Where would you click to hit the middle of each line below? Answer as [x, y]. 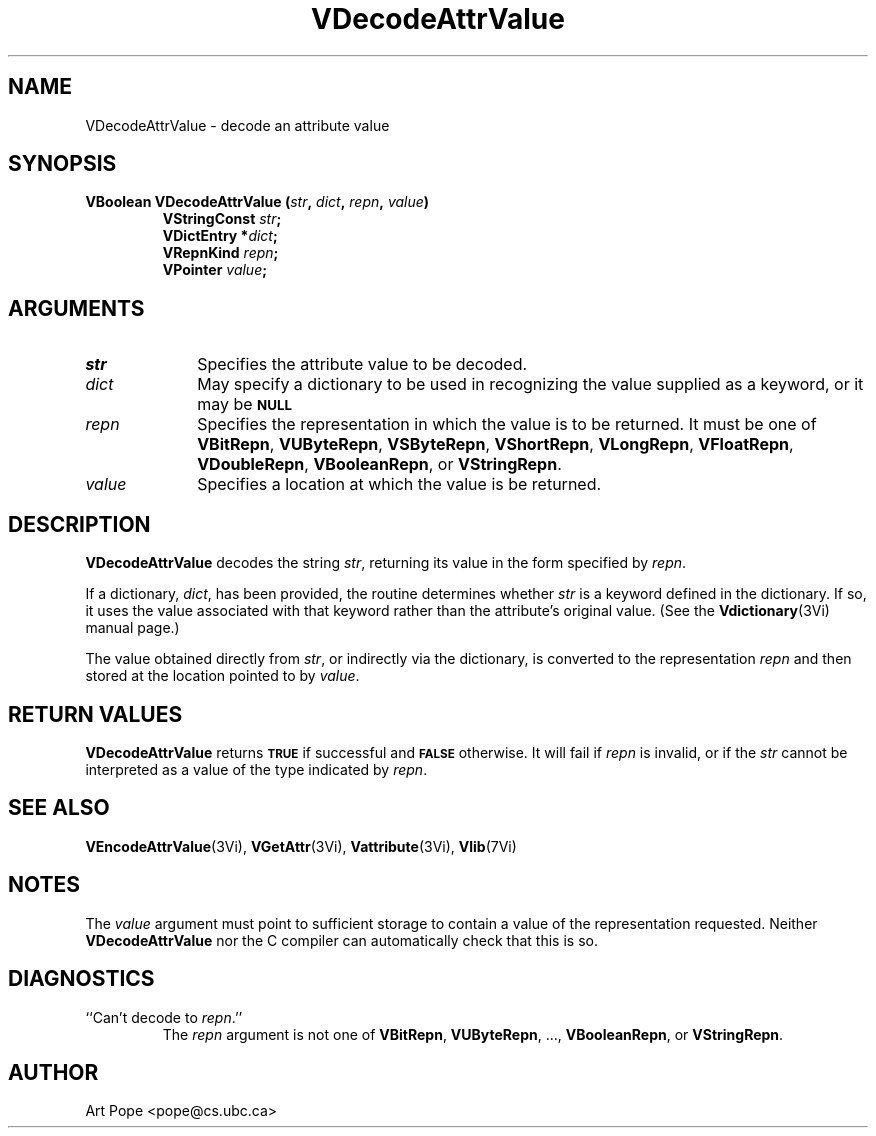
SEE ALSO [59, 808]
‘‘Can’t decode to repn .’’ [164, 1017]
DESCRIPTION [79, 524]
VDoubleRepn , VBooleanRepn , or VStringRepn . [379, 464]
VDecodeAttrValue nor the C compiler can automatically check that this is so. [341, 940]
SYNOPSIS [62, 164]
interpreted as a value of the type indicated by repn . [256, 769]
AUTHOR [53, 1072]
